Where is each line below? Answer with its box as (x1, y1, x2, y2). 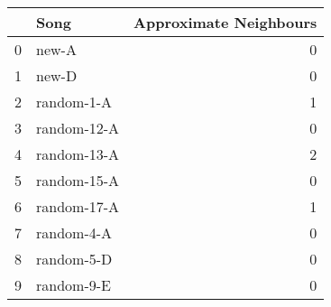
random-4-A (36, 222, 113, 243)
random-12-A (36, 117, 120, 138)
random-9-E (36, 274, 111, 295)
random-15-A (36, 170, 120, 191)
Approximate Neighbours (133, 12, 317, 33)
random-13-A (36, 144, 120, 164)
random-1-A (36, 91, 113, 112)
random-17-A (36, 196, 120, 217)
